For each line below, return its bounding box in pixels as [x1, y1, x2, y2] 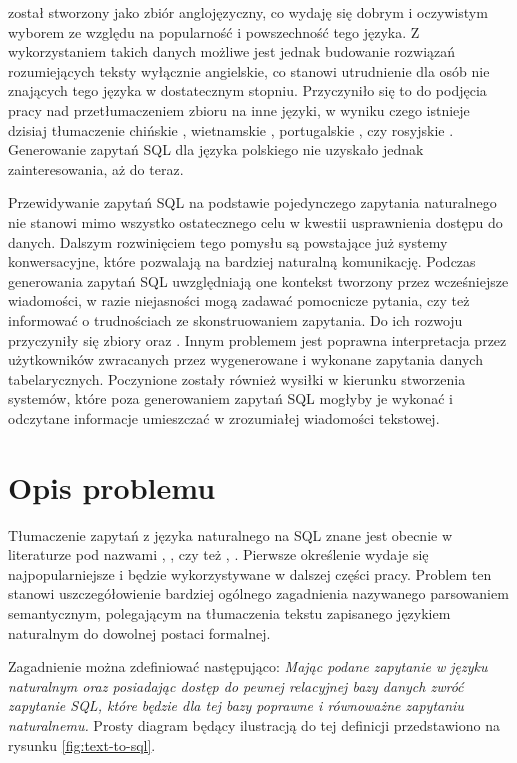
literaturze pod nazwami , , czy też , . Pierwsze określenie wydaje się [8, 544, 429, 565]
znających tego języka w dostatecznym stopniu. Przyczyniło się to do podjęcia [8, 80, 487, 101]
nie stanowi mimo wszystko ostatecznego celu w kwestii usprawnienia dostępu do [8, 211, 503, 232]
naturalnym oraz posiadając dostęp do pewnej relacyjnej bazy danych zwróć [8, 675, 464, 696]
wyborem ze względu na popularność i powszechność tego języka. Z [8, 21, 420, 42]
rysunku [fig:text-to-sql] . [8, 734, 156, 755]
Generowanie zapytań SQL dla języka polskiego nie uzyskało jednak [8, 139, 424, 160]
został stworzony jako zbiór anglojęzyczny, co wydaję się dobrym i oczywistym [8, 2, 488, 22]
